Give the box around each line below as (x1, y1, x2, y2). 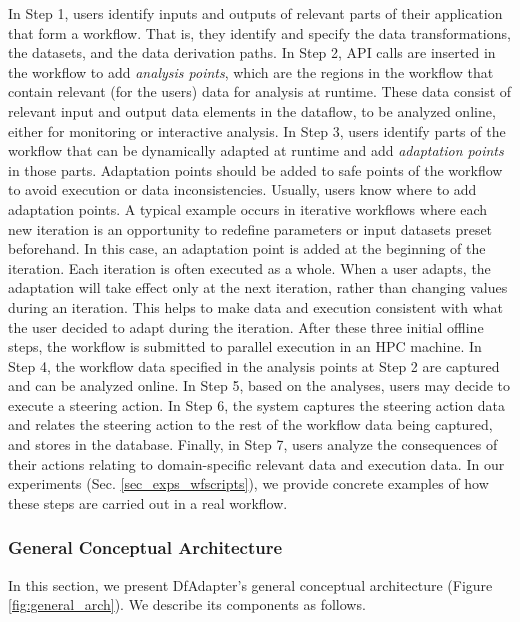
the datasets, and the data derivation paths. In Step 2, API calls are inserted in (8, 42, 496, 63)
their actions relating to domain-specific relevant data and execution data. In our (8, 453, 505, 474)
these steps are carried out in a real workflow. (8, 492, 288, 513)
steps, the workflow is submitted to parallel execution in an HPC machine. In (8, 336, 482, 357)
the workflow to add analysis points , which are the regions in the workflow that (8, 61, 494, 82)
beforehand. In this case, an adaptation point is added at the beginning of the (8, 238, 486, 259)
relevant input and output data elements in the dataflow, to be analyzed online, (8, 100, 496, 121)
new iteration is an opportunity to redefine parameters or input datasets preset (8, 218, 493, 239)
